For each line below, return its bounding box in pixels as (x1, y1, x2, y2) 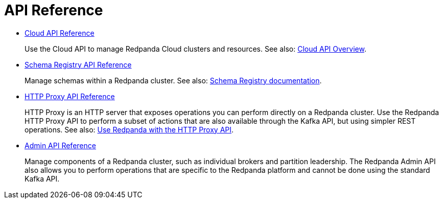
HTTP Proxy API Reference (25, 92, 115, 101)
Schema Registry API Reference (25, 60, 132, 69)
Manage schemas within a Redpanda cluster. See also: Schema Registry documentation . (25, 76, 322, 85)
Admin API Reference (25, 141, 96, 150)
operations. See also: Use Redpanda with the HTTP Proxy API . (25, 125, 234, 134)
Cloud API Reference (25, 28, 95, 37)
